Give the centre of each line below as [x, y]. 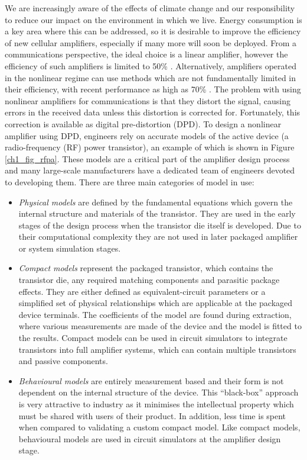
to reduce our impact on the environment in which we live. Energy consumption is [153, 19]
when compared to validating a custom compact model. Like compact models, [159, 427]
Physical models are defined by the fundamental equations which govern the [156, 202]
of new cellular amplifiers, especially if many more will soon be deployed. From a [151, 42]
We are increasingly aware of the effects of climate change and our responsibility [150, 8]
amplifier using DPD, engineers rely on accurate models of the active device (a [147, 135]
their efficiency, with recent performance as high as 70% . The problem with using [153, 89]
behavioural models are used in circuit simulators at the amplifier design [150, 438]
